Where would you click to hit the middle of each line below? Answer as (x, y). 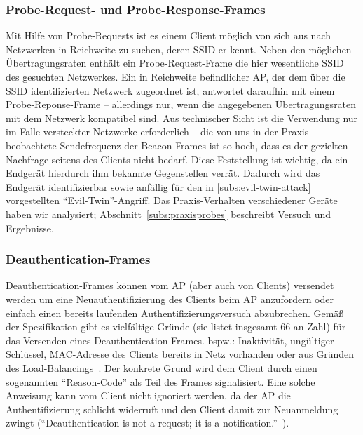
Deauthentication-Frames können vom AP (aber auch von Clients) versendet (170, 285)
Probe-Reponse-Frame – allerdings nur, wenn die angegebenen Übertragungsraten (181, 104)
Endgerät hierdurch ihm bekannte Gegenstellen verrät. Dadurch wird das (163, 173)
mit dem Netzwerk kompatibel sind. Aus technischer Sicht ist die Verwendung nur (182, 118)
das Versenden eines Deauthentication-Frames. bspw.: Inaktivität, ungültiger (170, 340)
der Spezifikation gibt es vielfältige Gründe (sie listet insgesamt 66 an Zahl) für (176, 327)
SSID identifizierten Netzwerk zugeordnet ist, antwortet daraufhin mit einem (170, 90)
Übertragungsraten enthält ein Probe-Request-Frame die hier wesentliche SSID (175, 63)
